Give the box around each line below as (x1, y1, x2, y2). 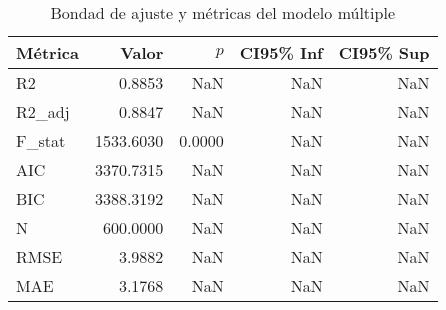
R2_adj (16, 100, 70, 123)
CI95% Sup (338, 41, 430, 64)
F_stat (16, 129, 66, 152)
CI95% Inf (239, 41, 323, 64)
